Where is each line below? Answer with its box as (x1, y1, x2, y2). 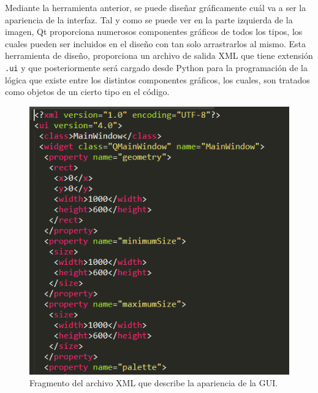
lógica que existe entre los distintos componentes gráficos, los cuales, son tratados (5, 73, 310, 86)
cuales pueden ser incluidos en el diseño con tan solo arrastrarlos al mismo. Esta (5, 37, 306, 50)
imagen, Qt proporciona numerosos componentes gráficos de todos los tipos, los (5, 25, 303, 38)
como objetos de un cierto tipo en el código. (5, 85, 170, 98)
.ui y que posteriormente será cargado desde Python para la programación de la (5, 61, 308, 74)
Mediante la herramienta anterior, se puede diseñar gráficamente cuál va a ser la (5, 1, 306, 13)
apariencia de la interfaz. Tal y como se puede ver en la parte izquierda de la (5, 13, 293, 26)
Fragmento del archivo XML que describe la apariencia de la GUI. (29, 376, 278, 389)
